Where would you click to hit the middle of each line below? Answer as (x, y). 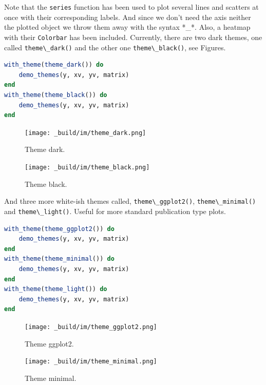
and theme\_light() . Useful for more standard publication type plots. (115, 211)
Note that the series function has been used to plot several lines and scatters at (131, 7)
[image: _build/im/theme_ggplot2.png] (91, 327)
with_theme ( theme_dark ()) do (54, 65)
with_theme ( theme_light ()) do (56, 289)
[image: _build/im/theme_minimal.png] (91, 362)
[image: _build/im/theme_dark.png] (85, 133)
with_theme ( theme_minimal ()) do (59, 259)
